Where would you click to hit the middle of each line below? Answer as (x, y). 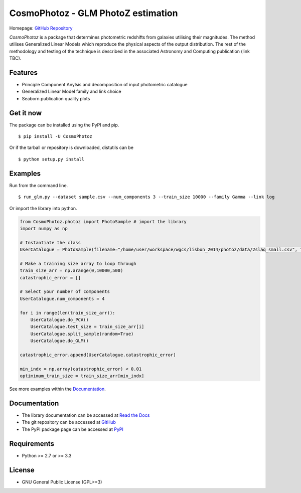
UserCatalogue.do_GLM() (59, 341)
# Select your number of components (65, 292)
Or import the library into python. (43, 208)
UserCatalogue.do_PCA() (59, 320)
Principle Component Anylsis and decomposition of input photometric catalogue (105, 85)
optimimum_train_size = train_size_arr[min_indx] (82, 376)
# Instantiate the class (50, 242)
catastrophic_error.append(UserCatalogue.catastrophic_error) (98, 355)
